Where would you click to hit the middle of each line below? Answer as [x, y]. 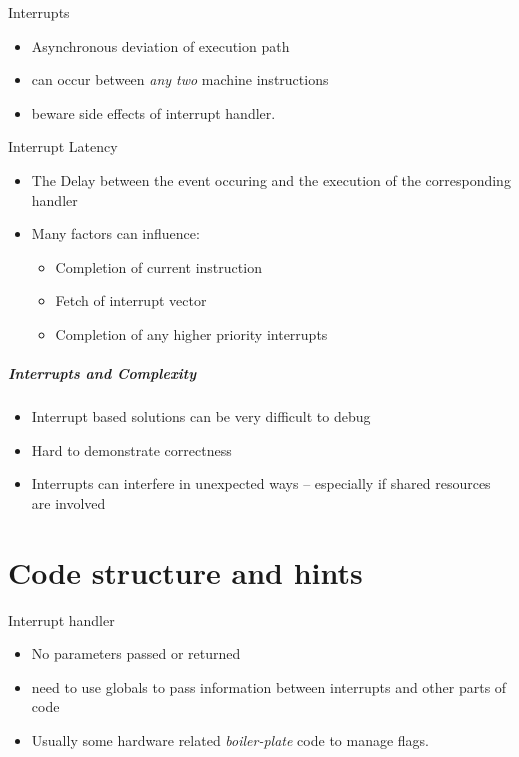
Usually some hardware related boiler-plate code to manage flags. [230, 739]
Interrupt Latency [63, 146]
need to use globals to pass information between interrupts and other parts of [269, 686]
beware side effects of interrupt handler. [153, 112]
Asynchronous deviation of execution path [160, 45]
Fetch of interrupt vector [131, 300]
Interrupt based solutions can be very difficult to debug [201, 416]
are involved [68, 502]
